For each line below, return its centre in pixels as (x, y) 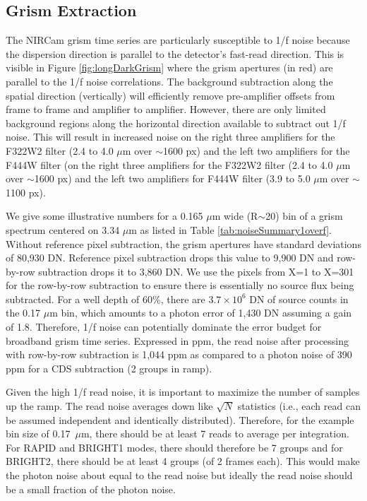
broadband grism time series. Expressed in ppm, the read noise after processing (178, 340)
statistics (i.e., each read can (299, 406)
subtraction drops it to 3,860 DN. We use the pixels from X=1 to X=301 (196, 271)
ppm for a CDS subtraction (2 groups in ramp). (109, 368)
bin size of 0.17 (38, 434)
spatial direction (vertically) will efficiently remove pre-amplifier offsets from (170, 95)
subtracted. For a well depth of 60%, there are (106, 299)
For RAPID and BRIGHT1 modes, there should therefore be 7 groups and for (174, 447)
